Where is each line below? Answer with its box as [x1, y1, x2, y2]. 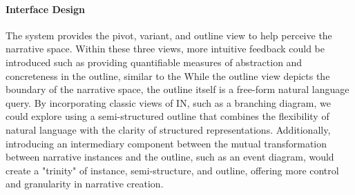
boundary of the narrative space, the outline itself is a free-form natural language [6, 82, 349, 96]
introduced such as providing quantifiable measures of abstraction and [6, 54, 303, 69]
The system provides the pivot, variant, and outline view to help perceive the [6, 28, 332, 42]
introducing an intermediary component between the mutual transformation [6, 136, 327, 150]
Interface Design [6, 1, 86, 16]
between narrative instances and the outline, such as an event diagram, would [6, 150, 334, 164]
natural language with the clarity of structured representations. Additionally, [6, 122, 331, 136]
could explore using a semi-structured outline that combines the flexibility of [6, 109, 329, 123]
